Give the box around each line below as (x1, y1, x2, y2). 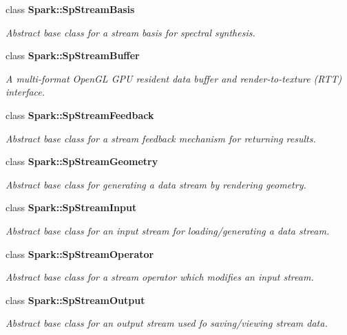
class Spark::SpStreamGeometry (6, 154, 158, 169)
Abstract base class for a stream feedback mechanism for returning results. (6, 131, 316, 145)
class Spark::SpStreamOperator (6, 246, 154, 261)
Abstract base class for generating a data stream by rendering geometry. (6, 177, 306, 191)
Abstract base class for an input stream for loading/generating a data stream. (6, 223, 330, 237)
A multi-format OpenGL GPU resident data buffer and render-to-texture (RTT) (6, 71, 342, 85)
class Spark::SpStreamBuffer (6, 48, 140, 63)
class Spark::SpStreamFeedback (6, 107, 154, 122)
